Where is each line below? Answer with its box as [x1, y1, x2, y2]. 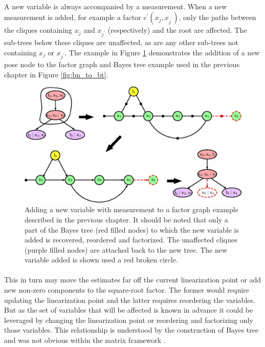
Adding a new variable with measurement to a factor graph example [25, 204, 238, 215]
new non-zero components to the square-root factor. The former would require [4, 284, 249, 295]
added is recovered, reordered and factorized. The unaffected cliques [25, 234, 237, 245]
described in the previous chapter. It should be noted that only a [25, 214, 228, 224]
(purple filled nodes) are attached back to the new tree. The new [25, 244, 228, 255]
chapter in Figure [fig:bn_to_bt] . [4, 69, 108, 79]
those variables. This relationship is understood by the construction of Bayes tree [4, 324, 259, 335]
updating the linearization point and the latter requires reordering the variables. [4, 294, 255, 305]
